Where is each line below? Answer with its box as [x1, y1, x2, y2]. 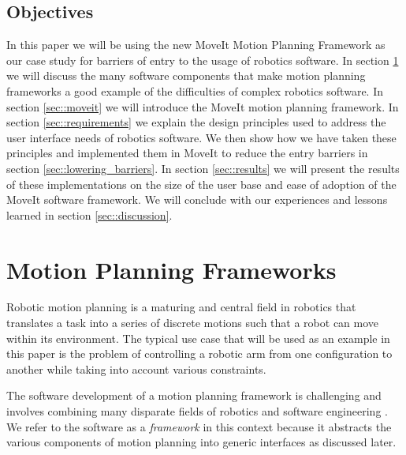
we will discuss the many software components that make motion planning [6, 67, 366, 84]
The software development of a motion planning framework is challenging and [6, 387, 382, 404]
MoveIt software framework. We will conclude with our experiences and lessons [6, 191, 388, 208]
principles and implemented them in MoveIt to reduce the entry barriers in [6, 145, 368, 161]
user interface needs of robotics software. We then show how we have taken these [6, 129, 397, 145]
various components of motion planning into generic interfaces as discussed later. [6, 434, 397, 450]
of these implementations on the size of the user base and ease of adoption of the [6, 175, 397, 192]
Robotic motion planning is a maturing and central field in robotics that [6, 299, 356, 315]
